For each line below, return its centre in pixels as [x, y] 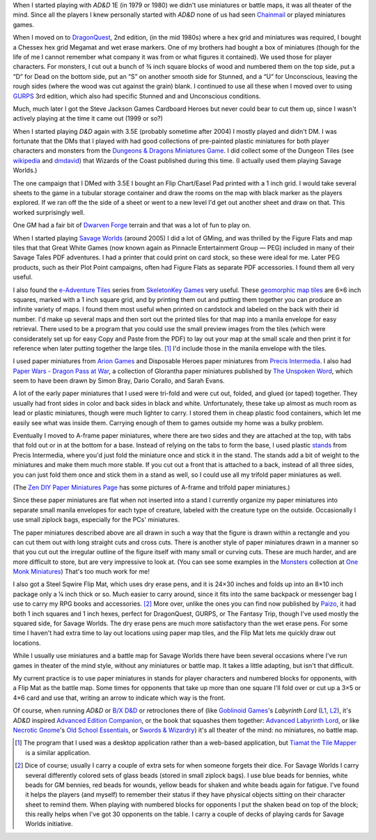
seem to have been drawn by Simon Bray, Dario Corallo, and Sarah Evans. [119, 381]
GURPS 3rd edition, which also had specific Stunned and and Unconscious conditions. [137, 96]
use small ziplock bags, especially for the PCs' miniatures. [96, 520]
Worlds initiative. [49, 824]
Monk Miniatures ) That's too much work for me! [81, 572]
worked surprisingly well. [49, 212]
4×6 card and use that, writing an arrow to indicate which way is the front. [119, 698]
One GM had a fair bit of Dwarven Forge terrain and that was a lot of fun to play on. [132, 225]
